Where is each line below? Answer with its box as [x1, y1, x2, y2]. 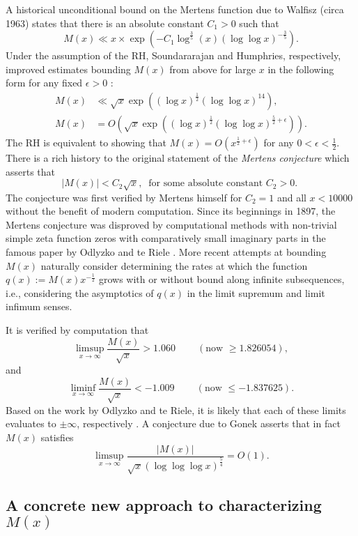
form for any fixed [6, 75, 83, 90]
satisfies [40, 429, 74, 444]
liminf [70, 383, 96, 394]
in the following [267, 61, 334, 76]
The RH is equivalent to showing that [6, 135, 166, 150]
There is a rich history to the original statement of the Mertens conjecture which [6, 151, 350, 165]
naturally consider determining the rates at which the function [40, 258, 308, 273]
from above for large [169, 61, 256, 76]
